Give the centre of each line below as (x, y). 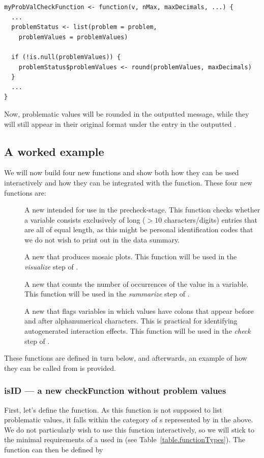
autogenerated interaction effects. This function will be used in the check (138, 331)
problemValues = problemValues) (73, 37)
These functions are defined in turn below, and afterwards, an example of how (126, 358)
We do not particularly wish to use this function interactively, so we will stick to (129, 429)
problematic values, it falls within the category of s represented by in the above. (129, 420)
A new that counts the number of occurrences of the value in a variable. (137, 284)
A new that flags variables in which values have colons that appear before (139, 311)
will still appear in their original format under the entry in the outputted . (120, 124)
